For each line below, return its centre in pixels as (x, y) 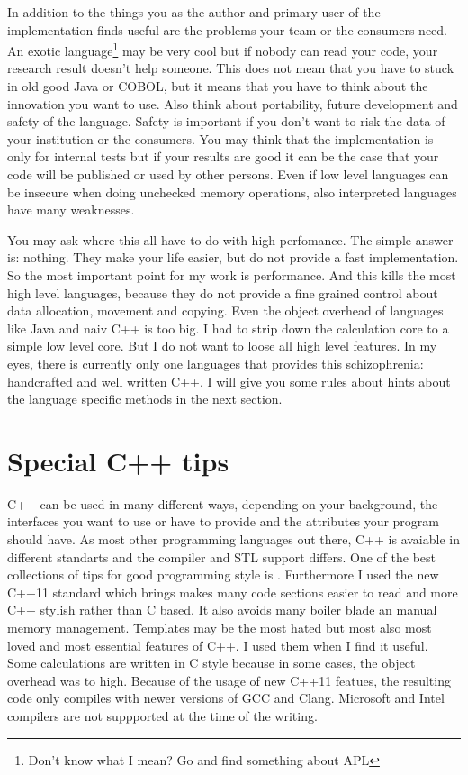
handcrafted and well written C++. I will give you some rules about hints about (229, 381)
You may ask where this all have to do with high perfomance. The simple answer (230, 239)
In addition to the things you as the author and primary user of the (194, 12)
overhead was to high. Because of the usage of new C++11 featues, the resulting (229, 680)
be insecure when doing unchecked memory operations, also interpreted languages (232, 191)
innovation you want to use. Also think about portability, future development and (233, 103)
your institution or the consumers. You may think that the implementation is (220, 138)
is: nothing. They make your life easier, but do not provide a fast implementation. (233, 257)
